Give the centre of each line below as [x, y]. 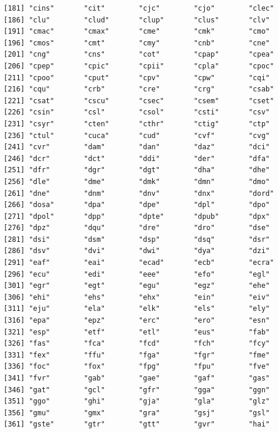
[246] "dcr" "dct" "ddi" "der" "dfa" [137, 158]
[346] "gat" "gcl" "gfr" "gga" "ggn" [137, 390]
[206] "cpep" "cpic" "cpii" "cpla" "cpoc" [139, 66]
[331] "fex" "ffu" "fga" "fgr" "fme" [137, 355]
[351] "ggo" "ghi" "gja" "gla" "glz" [137, 401]
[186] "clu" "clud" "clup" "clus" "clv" [137, 20]
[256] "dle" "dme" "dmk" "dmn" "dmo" [137, 181]
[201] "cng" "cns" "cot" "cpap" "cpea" [139, 55]
